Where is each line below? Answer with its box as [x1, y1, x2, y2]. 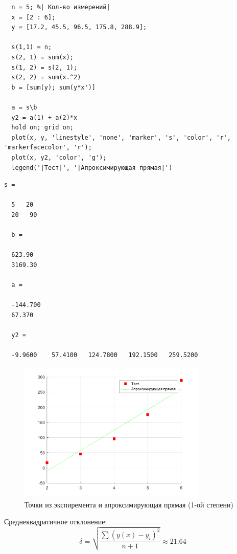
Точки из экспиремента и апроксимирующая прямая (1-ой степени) [25, 499, 233, 509]
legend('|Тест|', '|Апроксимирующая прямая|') [11, 164, 173, 171]
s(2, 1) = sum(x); [11, 53, 74, 61]
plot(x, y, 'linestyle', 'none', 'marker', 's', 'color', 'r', [11, 134, 231, 141]
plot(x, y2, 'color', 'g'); [11, 153, 107, 161]
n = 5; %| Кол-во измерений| [11, 4, 110, 11]
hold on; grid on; [11, 124, 74, 131]
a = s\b [11, 103, 37, 111]
